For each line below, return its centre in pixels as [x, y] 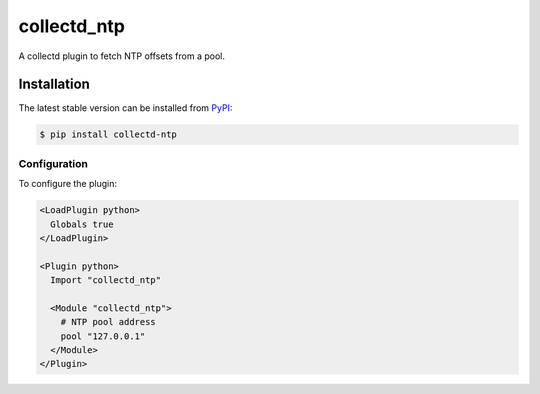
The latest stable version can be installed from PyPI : [125, 108]
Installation [54, 84]
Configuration [53, 163]
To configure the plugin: [67, 184]
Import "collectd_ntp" [106, 280]
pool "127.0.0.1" [103, 336]
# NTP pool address [108, 322]
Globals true [82, 224]
